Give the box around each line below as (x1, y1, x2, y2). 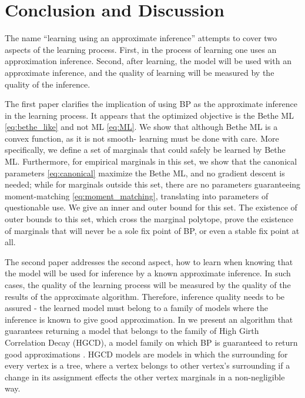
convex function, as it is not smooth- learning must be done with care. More (5, 132, 279, 144)
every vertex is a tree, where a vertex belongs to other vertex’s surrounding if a (5, 359, 290, 372)
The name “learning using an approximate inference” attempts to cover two (5, 32, 277, 44)
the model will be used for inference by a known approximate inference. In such (5, 267, 291, 279)
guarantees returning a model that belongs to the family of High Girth (5, 325, 259, 337)
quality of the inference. (5, 78, 91, 90)
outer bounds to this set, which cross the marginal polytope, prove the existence (5, 213, 293, 225)
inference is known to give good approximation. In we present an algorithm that (5, 313, 293, 325)
